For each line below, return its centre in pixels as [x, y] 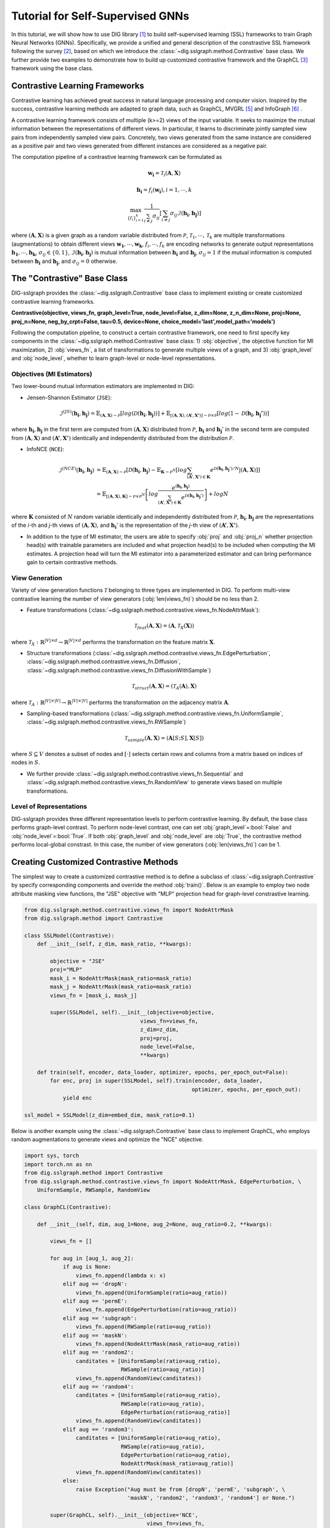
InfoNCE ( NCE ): [45, 449]
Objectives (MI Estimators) [52, 374]
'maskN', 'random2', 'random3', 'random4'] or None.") [211, 1498]
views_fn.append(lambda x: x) [121, 1275]
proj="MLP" [66, 970]
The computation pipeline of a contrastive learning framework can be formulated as [117, 157]
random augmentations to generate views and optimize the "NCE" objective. [108, 1139]
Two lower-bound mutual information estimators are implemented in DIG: [103, 386]
